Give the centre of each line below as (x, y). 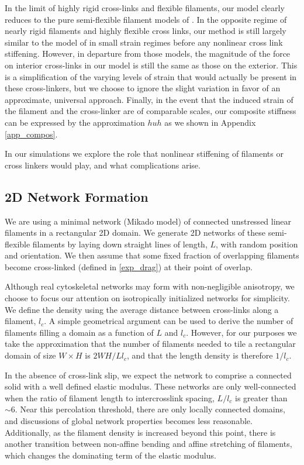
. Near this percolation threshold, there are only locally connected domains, (150, 409)
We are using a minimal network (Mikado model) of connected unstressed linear (148, 221)
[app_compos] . (31, 134)
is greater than (261, 397)
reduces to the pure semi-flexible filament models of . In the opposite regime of (146, 19)
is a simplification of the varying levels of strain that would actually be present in (151, 76)
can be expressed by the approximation (75, 122)
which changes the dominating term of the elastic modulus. (110, 455)
